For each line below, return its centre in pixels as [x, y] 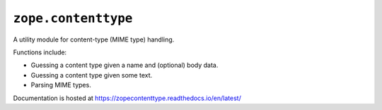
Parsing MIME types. [61, 85]
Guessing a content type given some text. [92, 75]
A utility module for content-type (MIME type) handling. [94, 39]
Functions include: [40, 52]
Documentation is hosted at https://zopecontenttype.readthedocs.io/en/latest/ [127, 98]
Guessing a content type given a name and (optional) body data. [125, 65]
